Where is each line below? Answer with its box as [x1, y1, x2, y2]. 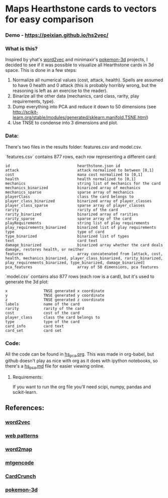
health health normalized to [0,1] [5, 177, 136, 182]
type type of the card [5, 319, 80, 324]
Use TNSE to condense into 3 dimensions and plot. [12, 120, 118, 126]
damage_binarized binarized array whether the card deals [5, 242, 163, 247]
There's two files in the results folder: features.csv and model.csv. [5, 144, 142, 150]
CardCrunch [5, 472, 36, 479]
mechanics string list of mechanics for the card [5, 181, 161, 186]
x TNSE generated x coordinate [5, 288, 105, 293]
